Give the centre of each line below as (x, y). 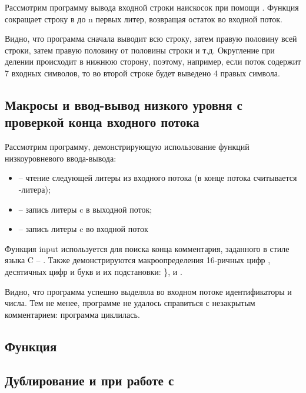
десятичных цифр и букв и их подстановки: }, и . (94, 271)
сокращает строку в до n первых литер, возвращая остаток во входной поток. (144, 19)
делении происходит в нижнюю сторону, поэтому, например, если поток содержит (153, 61)
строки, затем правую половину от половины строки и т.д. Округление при (140, 50)
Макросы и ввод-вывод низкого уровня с (124, 104)
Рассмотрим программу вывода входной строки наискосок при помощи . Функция (152, 7)
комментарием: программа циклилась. (72, 314)
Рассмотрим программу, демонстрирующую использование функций (127, 147)
